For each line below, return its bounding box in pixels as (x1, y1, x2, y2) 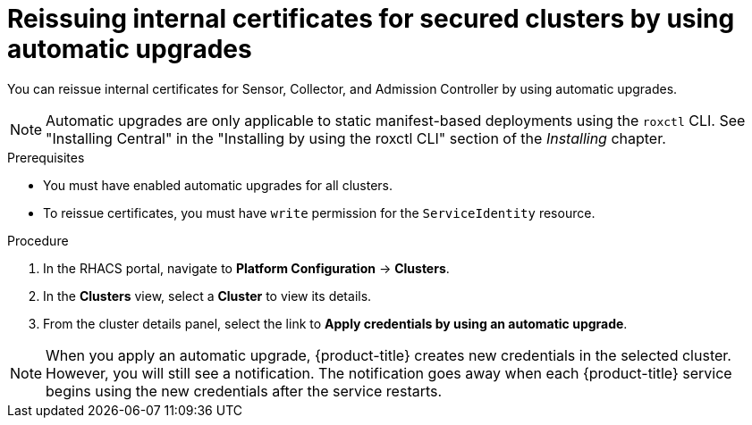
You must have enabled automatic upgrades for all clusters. (43, 177, 393, 193)
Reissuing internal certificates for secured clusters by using (7, 4, 735, 34)
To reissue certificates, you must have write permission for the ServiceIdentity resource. (43, 204, 596, 221)
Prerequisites (7, 149, 85, 165)
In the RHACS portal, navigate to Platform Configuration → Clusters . (43, 260, 450, 276)
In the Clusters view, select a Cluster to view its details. (43, 287, 372, 304)
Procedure (7, 232, 69, 248)
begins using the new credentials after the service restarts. (46, 381, 443, 400)
